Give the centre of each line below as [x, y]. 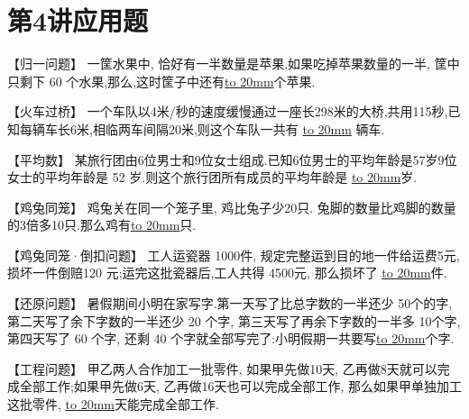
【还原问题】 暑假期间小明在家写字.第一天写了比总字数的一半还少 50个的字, [230, 303]
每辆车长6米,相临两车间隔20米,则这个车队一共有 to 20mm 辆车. [202, 128]
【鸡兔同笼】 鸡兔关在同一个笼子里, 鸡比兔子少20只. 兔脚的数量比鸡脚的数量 [232, 207]
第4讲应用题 [78, 20]
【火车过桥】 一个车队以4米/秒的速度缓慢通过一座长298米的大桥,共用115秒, [228, 111]
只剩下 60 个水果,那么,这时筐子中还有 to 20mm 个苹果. [161, 81]
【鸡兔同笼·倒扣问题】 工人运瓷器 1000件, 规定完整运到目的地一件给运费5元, [234, 255]
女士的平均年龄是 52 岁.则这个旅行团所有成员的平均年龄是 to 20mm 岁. [212, 177]
